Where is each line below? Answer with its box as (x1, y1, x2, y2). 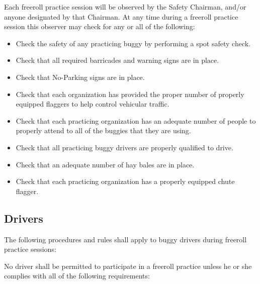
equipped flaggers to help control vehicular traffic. (16, 99, 169, 109)
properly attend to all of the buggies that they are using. (16, 125, 191, 136)
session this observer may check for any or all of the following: (4, 21, 195, 32)
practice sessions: (4, 244, 56, 254)
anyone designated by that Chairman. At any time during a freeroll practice (4, 11, 238, 22)
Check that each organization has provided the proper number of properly (16, 88, 244, 99)
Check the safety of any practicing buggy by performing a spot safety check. (16, 38, 251, 48)
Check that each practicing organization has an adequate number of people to (16, 115, 256, 126)
